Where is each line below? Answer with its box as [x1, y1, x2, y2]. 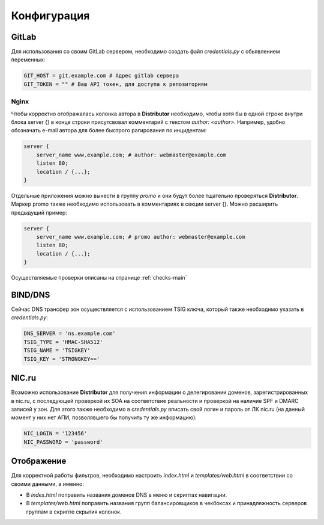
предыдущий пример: [11, 209, 67, 216]
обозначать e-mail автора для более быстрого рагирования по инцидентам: [11, 127, 207, 134]
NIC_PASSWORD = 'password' [23, 438, 103, 445]
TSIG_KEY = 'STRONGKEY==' [23, 355, 100, 362]
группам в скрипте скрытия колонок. [26, 508, 122, 515]
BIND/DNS [11, 290, 50, 300]
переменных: [11, 56, 46, 63]
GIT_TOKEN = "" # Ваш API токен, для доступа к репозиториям [23, 81, 208, 87]
